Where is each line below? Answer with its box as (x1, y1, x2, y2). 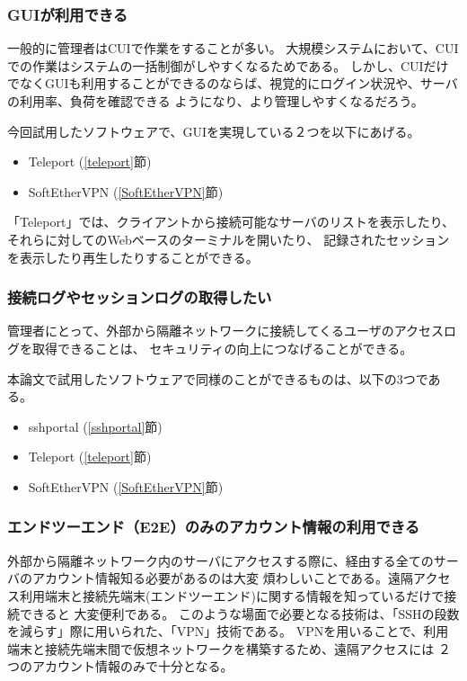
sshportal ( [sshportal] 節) (28, 417, 163, 435)
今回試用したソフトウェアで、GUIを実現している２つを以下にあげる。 (7, 121, 420, 140)
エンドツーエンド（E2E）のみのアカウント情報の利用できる (7, 515, 420, 538)
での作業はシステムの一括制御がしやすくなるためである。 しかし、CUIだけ (7, 56, 449, 75)
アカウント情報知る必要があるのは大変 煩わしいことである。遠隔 (31, 569, 414, 587)
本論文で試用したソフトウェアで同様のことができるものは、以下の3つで (7, 369, 428, 388)
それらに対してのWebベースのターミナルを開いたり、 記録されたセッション (7, 229, 450, 248)
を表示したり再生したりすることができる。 (7, 247, 259, 266)
